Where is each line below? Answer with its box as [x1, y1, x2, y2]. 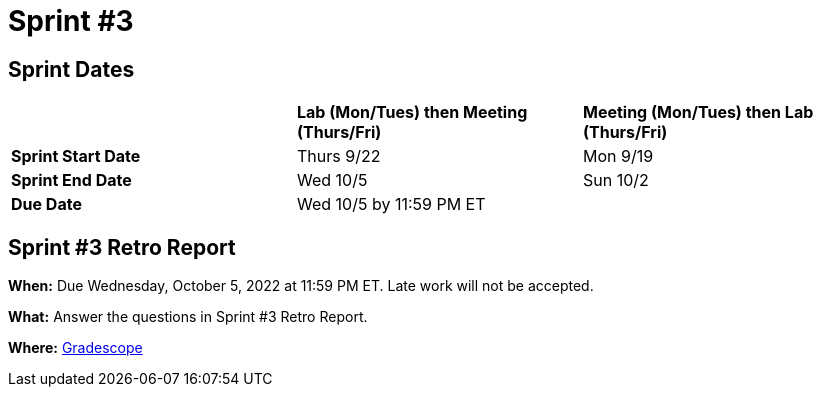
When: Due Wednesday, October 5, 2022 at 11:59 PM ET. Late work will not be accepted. [8, 277, 594, 295]
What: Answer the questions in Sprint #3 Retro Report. [8, 308, 368, 326]
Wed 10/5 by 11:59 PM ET [296, 194, 486, 215]
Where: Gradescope [8, 339, 143, 357]
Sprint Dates [8, 56, 135, 82]
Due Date [11, 194, 82, 215]
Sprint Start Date [11, 146, 141, 167]
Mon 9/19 [582, 146, 654, 167]
